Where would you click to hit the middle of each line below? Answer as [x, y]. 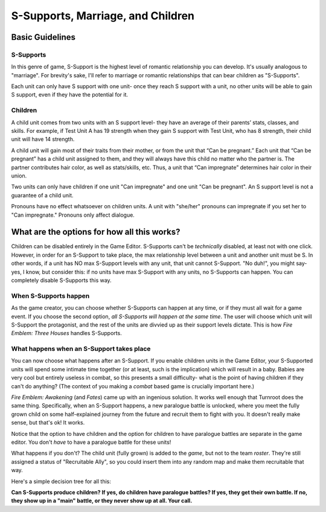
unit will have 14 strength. [43, 139]
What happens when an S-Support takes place [81, 349]
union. [19, 176]
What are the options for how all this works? [96, 232]
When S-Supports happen [50, 296]
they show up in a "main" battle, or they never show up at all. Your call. [102, 501]
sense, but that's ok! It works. [48, 423]
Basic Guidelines [43, 37]
